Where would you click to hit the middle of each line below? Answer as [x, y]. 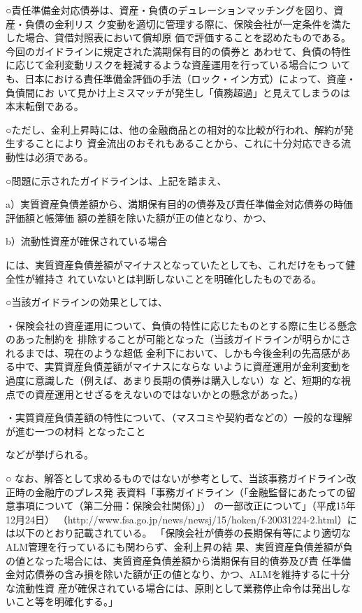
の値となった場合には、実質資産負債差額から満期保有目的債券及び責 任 [169, 560]
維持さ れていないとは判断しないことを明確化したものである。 [178, 278]
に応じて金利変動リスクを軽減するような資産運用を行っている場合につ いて [178, 65]
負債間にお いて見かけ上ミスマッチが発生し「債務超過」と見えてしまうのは [178, 92]
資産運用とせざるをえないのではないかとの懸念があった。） [169, 394]
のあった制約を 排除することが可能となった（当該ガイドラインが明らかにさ [178, 339]
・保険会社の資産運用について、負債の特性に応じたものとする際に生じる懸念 [181, 325]
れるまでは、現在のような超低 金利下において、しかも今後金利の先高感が [173, 352]
